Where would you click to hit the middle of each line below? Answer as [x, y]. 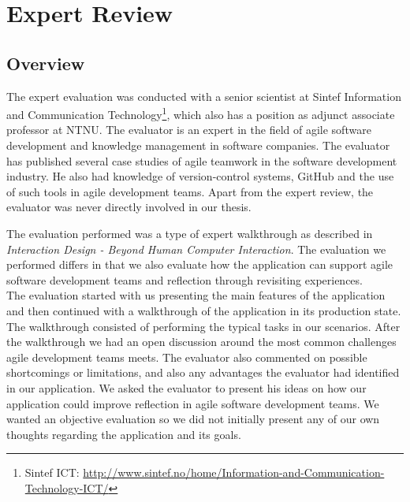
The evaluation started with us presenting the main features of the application [196, 295]
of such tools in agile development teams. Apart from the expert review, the [190, 191]
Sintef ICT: [52, 472]
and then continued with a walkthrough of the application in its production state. [204, 310]
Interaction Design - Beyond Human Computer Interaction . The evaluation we [196, 249]
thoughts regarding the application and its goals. [124, 434]
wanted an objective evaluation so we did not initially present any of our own [193, 419]
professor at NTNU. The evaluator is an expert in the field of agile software [189, 130]
